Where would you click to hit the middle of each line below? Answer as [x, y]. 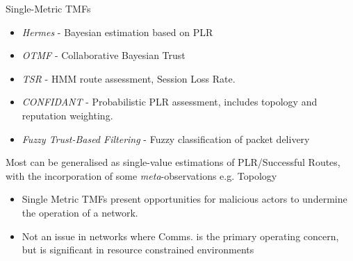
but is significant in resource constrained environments [138, 250]
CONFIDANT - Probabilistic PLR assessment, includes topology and [170, 102]
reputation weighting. [67, 115]
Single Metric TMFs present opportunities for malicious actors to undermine [184, 199]
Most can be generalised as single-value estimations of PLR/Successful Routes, [173, 162]
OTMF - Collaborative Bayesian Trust [104, 55]
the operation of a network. [80, 212]
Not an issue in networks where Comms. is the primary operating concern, [180, 236]
